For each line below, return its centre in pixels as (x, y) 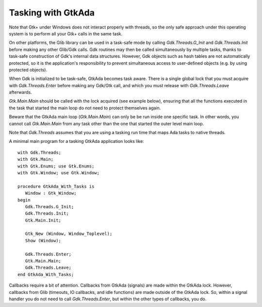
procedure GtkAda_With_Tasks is (56, 186)
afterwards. (20, 92)
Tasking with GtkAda (52, 13)
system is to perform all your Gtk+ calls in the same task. (66, 33)
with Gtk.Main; (36, 159)
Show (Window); (43, 240)
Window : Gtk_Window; (51, 193)
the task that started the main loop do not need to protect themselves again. (85, 108)
